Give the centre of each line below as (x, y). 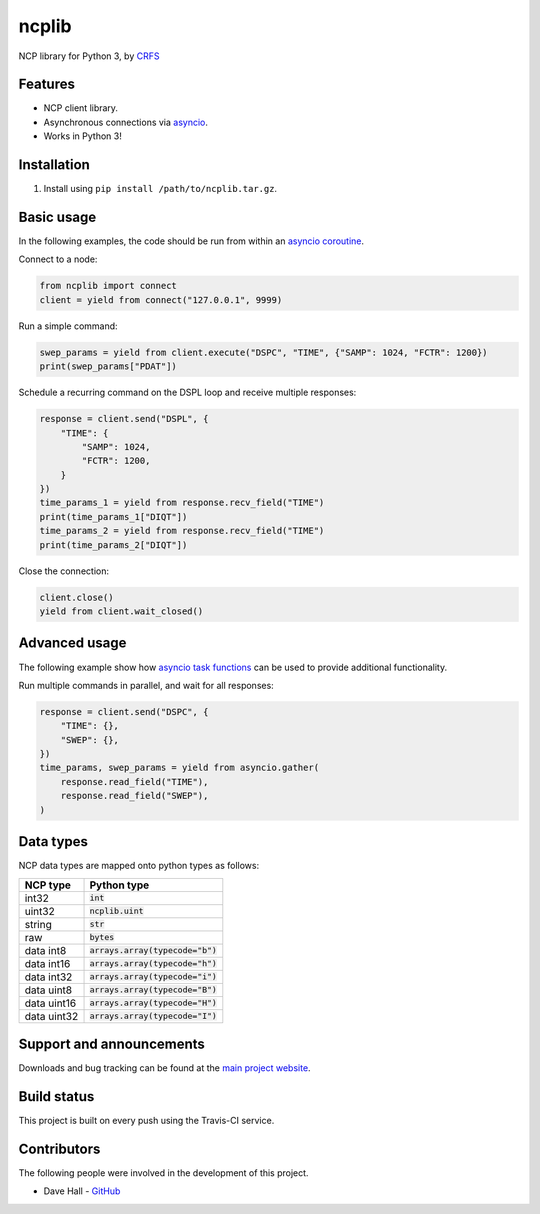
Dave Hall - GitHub (82, 1191)
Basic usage (57, 216)
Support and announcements (111, 1043)
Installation (54, 165)
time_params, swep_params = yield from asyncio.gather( (179, 768)
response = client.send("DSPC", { (124, 711)
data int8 (45, 950)
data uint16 (50, 1003)
